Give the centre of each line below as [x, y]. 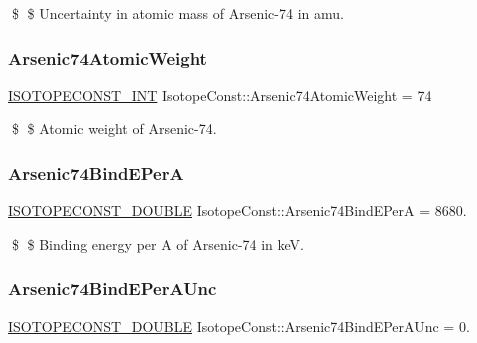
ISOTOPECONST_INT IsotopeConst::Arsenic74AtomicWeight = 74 [220, 94]
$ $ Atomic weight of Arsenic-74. [114, 128]
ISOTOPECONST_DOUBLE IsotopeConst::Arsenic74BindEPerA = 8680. [237, 210]
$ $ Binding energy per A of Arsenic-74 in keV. [158, 243]
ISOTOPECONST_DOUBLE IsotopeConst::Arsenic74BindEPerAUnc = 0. [239, 325]
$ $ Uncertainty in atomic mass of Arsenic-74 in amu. [177, 13]
